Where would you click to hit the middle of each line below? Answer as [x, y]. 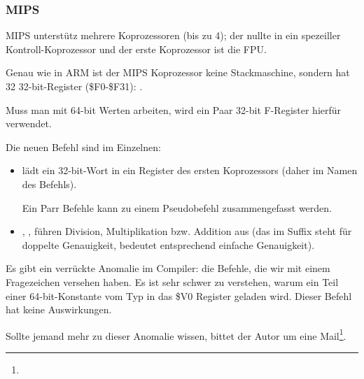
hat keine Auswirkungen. [59, 309]
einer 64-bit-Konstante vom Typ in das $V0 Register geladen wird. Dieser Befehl [179, 295]
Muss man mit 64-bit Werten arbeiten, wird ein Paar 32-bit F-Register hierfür [174, 109]
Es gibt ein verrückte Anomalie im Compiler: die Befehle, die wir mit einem [168, 268]
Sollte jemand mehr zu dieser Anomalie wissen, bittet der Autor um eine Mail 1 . [176, 334]
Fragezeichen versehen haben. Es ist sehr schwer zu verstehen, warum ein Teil [172, 281]
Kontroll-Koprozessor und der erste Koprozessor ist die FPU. [136, 49]
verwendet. [29, 123]
